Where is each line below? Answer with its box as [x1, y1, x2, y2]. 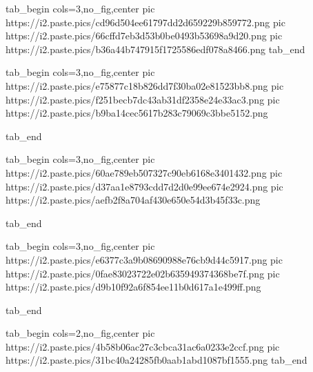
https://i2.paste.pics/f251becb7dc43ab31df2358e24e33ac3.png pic [6, 92, 280, 106]
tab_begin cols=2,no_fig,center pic [6, 326, 155, 340]
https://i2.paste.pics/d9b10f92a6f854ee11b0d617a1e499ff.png [6, 280, 261, 294]
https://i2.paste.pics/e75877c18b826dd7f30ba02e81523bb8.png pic [6, 78, 284, 92]
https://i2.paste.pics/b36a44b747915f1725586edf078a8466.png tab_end [6, 41, 305, 56]
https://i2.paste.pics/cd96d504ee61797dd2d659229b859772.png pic [6, 14, 285, 29]
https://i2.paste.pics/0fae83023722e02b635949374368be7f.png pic [6, 266, 280, 280]
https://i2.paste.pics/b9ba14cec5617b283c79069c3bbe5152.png [6, 106, 268, 120]
